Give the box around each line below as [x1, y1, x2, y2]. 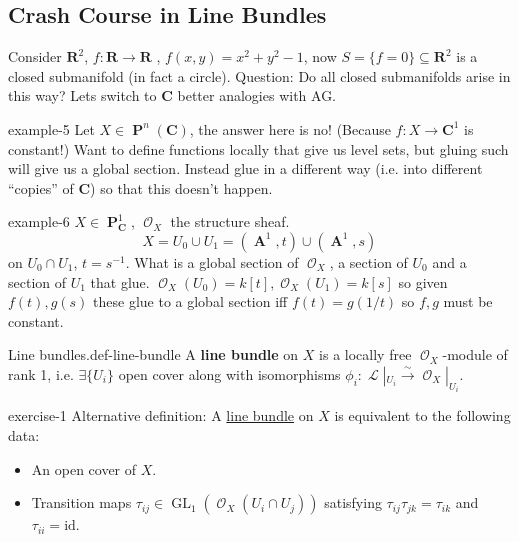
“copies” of [8, 177, 74, 198]
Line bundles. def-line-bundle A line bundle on [8, 344, 299, 365]
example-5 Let [8, 118, 95, 139]
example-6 [8, 211, 70, 232]
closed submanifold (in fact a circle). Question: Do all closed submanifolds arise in [8, 65, 511, 86]
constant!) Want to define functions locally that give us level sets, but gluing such [8, 138, 509, 159]
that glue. [90, 271, 150, 292]
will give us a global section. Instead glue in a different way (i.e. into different [8, 158, 483, 179]
